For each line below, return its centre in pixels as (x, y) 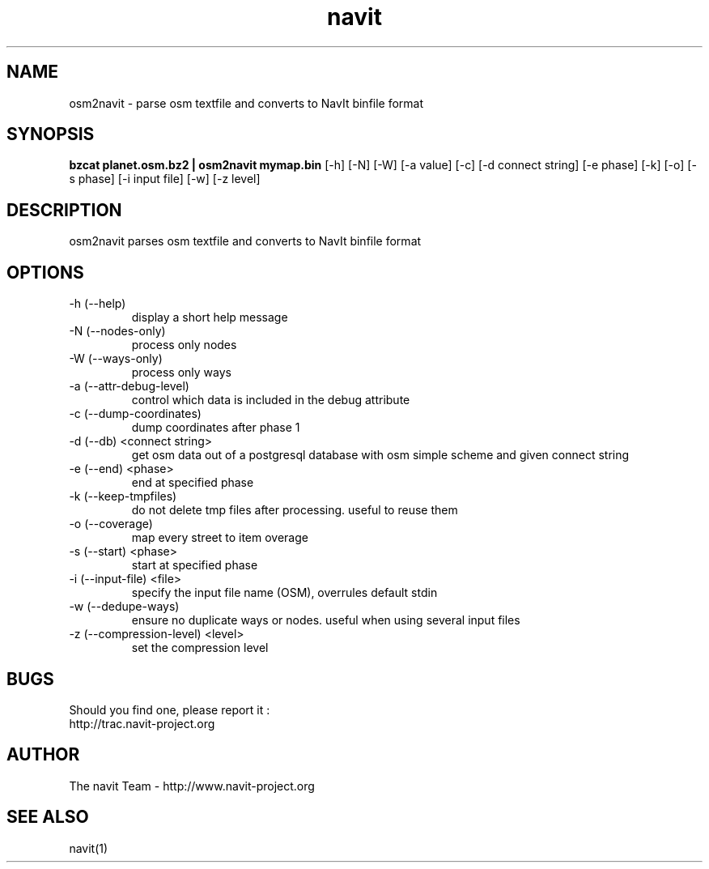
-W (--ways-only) (116, 359)
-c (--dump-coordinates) (135, 414)
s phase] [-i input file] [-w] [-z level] (165, 179)
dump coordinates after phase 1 (216, 428)
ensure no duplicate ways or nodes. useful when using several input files (326, 620)
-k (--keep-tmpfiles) (123, 496)
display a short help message (210, 317)
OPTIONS (45, 272)
